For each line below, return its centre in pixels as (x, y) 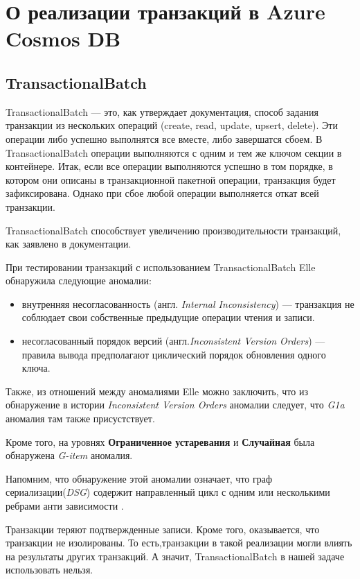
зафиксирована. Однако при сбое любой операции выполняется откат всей (162, 193)
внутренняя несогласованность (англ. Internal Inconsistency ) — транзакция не (188, 303)
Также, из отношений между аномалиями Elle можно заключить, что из (157, 391)
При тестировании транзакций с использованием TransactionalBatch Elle (161, 267)
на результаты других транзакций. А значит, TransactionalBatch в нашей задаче (175, 556)
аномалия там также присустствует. (80, 418)
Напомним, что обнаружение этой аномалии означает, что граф (139, 478)
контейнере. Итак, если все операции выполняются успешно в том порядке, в (169, 166)
